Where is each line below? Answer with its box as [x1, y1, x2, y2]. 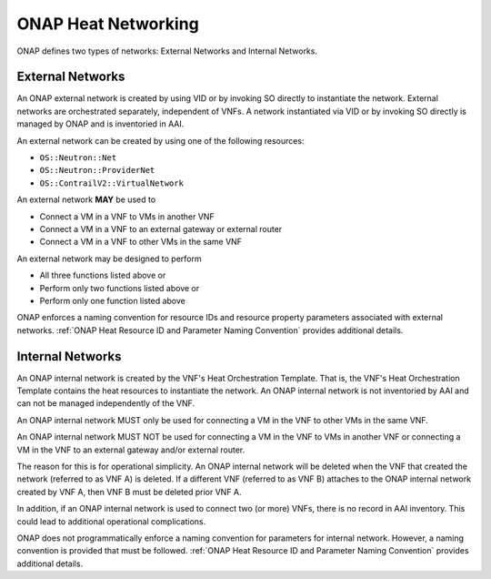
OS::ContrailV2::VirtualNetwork [39, 178, 184, 188]
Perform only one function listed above [39, 295, 185, 306]
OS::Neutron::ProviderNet [39, 165, 155, 176]
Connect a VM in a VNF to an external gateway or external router [39, 223, 283, 234]
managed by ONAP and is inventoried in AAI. [16, 118, 185, 129]
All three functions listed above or [39, 269, 166, 281]
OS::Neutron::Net [39, 153, 117, 163]
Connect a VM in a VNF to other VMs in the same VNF [39, 237, 243, 248]
